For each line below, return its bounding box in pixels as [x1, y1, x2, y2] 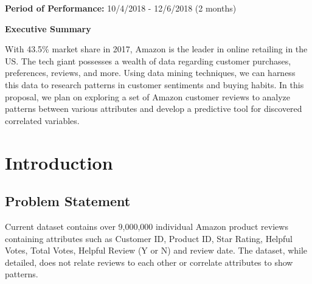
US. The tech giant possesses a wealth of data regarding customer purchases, [5, 54, 291, 67]
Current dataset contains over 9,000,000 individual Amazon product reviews [5, 220, 288, 232]
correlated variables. [5, 114, 80, 126]
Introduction [5, 150, 113, 175]
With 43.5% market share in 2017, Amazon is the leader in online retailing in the [5, 43, 308, 55]
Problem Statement [5, 192, 131, 210]
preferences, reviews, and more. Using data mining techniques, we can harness [5, 66, 296, 79]
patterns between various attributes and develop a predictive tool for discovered [5, 102, 302, 115]
